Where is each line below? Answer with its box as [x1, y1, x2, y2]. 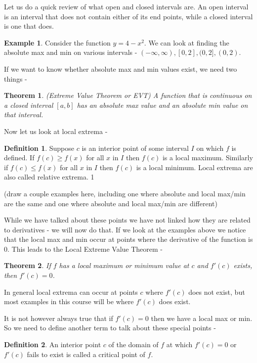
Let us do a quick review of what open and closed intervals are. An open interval [4, 1, 249, 11]
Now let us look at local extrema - [4, 126, 108, 136]
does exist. [159, 296, 191, 307]
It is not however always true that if [4, 313, 113, 323]
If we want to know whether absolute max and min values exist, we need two [4, 63, 237, 74]
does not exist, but [188, 286, 245, 297]
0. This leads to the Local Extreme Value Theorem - [4, 243, 163, 254]
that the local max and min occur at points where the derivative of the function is [4, 234, 253, 244]
